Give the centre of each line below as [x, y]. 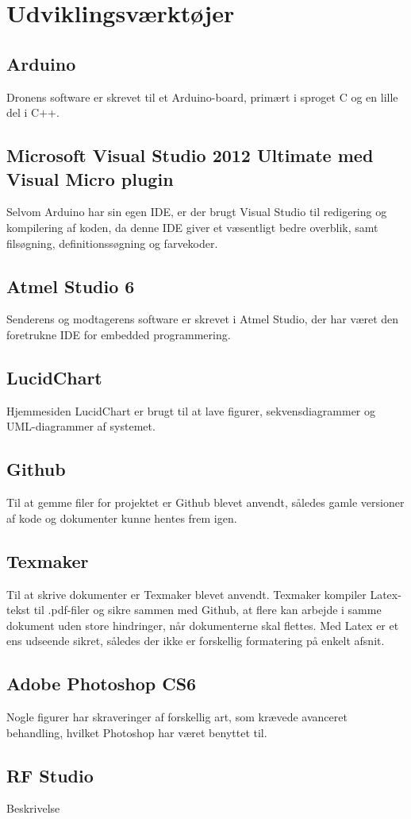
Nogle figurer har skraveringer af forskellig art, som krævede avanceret [177, 717]
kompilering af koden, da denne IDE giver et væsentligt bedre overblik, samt [192, 227]
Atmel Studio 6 [71, 286]
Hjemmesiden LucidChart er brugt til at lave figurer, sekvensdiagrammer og [191, 410]
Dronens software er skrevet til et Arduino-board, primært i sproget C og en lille [202, 97]
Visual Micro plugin [90, 178]
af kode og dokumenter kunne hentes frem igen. [122, 518]
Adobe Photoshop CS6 [102, 684]
